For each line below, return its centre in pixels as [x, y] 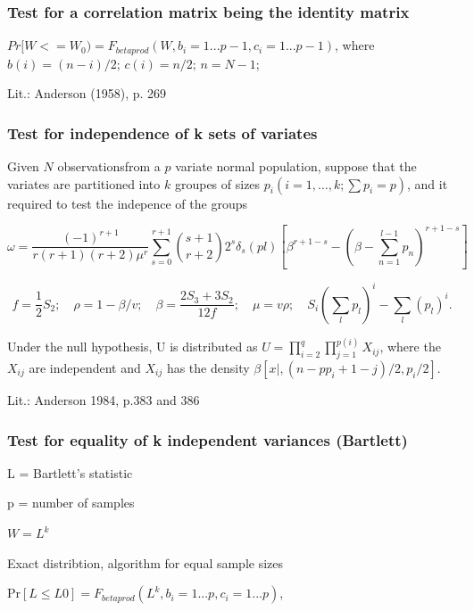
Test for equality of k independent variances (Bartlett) [208, 439]
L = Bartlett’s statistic [70, 472]
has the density [208, 367]
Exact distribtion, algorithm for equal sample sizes [146, 562]
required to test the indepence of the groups [127, 203]
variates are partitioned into [84, 183]
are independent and [85, 367]
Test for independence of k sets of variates [162, 132]
